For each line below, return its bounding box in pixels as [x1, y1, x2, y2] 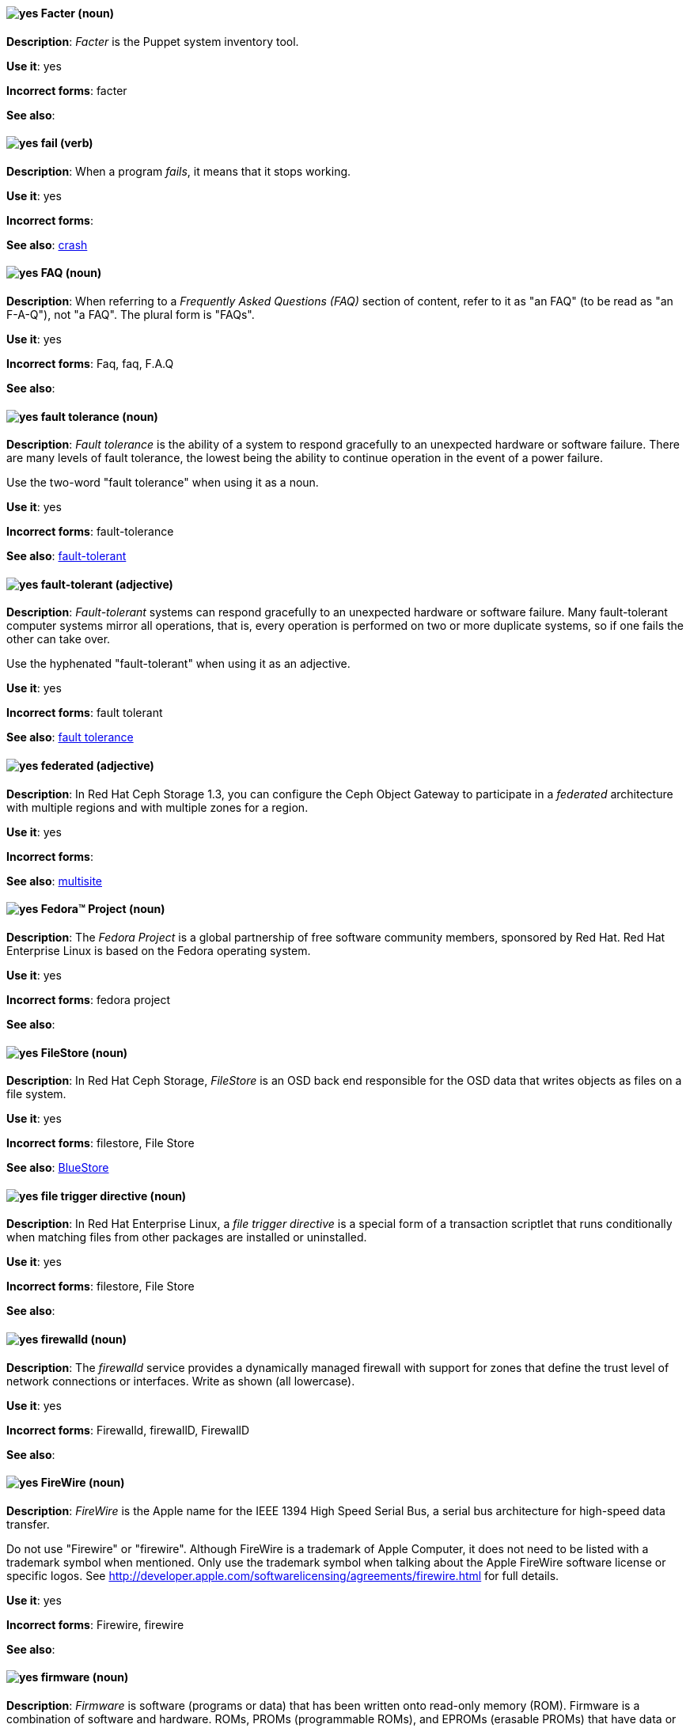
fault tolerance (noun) [40, 409, 158, 423]
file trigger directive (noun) [40, 1188, 187, 1203]
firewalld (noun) [40, 1332, 127, 1346]
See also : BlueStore [6, 1161, 109, 1175]
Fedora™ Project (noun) [40, 902, 165, 916]
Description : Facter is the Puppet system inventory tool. [6, 34, 299, 48]
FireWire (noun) [40, 1476, 125, 1490]
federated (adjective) [40, 759, 154, 773]
